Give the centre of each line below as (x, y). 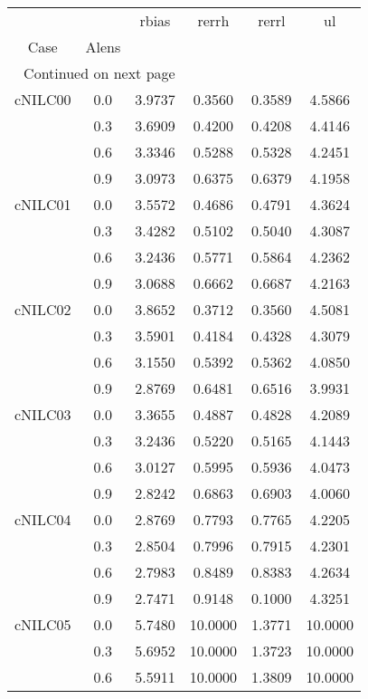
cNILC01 (43, 204)
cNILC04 (43, 519)
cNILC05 (43, 624)
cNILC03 (43, 414)
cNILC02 (43, 309)
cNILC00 (43, 99)
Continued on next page (99, 73)
